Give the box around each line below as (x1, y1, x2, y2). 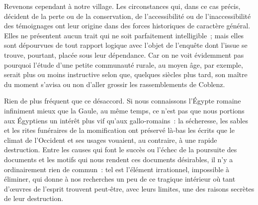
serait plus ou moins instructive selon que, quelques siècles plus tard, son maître (4, 69, 248, 80)
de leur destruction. (4, 193, 64, 204)
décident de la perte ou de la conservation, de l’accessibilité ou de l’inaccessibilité (4, 10, 251, 21)
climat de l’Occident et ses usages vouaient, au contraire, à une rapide (4, 134, 217, 145)
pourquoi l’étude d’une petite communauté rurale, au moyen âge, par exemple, (4, 59, 243, 70)
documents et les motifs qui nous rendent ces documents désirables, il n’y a (4, 154, 233, 164)
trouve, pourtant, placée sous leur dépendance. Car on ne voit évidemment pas (4, 49, 244, 60)
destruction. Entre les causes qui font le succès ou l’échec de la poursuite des (4, 144, 237, 155)
